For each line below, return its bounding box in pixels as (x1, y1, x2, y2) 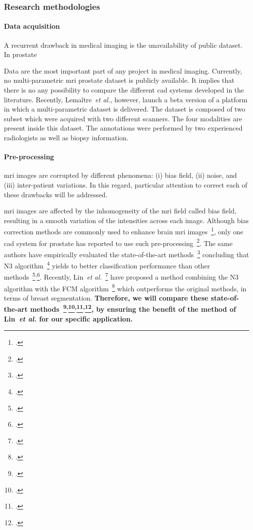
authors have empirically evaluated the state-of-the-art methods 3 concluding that (4, 247, 249, 259)
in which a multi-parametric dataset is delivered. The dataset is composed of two (4, 104, 245, 114)
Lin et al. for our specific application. (4, 313, 133, 323)
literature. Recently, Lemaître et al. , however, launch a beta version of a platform (4, 94, 248, 104)
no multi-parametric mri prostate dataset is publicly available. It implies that (4, 75, 235, 85)
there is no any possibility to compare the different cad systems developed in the (4, 85, 244, 95)
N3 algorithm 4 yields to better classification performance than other (4, 259, 210, 270)
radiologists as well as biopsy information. (4, 132, 128, 142)
